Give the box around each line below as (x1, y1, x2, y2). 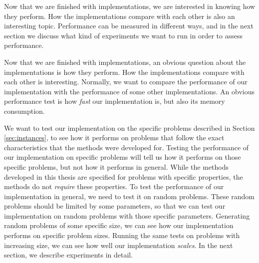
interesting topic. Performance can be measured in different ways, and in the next (4, 20, 254, 31)
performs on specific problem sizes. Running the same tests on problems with (4, 230, 240, 241)
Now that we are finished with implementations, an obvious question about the (4, 56, 246, 67)
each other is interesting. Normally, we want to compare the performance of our (4, 76, 248, 87)
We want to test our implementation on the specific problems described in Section (4, 122, 255, 133)
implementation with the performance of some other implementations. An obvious (4, 86, 255, 96)
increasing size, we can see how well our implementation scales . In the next (4, 240, 233, 250)
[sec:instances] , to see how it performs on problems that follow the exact (4, 132, 225, 143)
